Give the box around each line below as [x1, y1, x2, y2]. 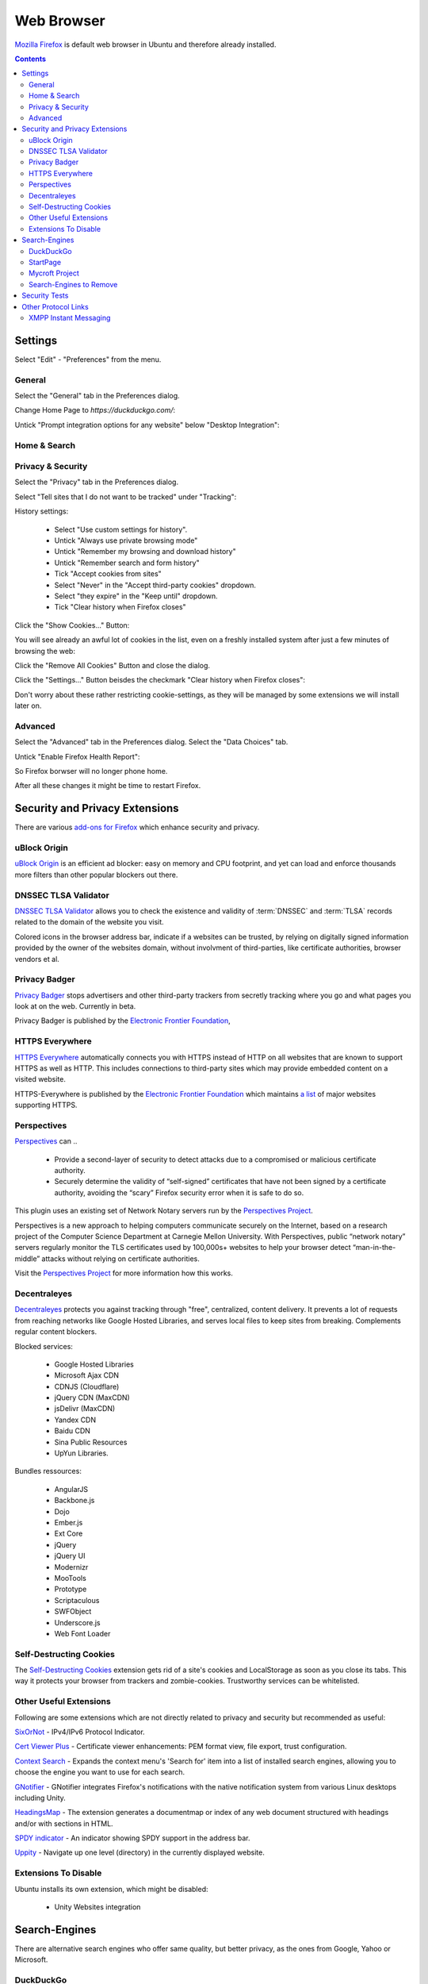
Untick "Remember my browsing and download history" [54, 547, 237, 556]
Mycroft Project [29, 268, 79, 278]
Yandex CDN [54, 1415, 97, 1425]
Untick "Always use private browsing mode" [54, 536, 198, 545]
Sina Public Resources [54, 1437, 128, 1447]
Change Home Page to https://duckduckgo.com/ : [14, 406, 176, 415]
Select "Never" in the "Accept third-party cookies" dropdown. [54, 580, 257, 590]
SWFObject [54, 1607, 92, 1617]
